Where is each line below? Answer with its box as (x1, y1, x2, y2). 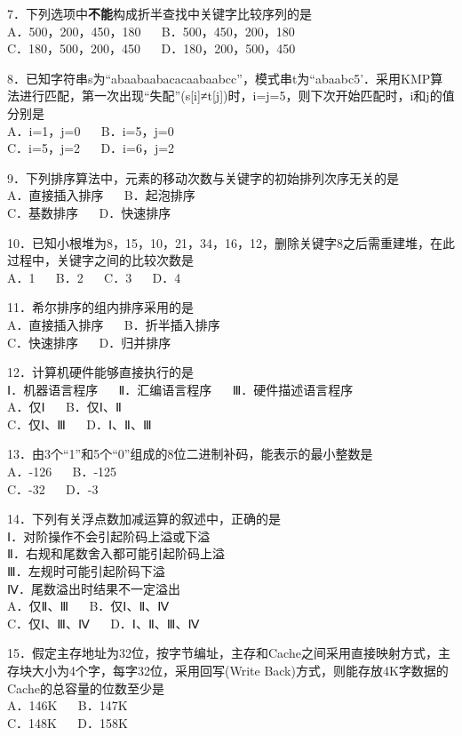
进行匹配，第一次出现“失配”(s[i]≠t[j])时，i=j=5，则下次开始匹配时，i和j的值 (19, 86, 455, 105)
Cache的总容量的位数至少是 (7, 678, 164, 697)
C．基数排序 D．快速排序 (7, 203, 171, 221)
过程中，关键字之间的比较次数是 (7, 251, 194, 269)
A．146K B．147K (7, 696, 128, 715)
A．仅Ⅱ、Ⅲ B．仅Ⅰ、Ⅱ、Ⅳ (7, 596, 170, 615)
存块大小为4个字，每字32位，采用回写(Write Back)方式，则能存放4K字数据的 (7, 661, 449, 679)
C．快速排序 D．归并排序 (7, 332, 171, 351)
